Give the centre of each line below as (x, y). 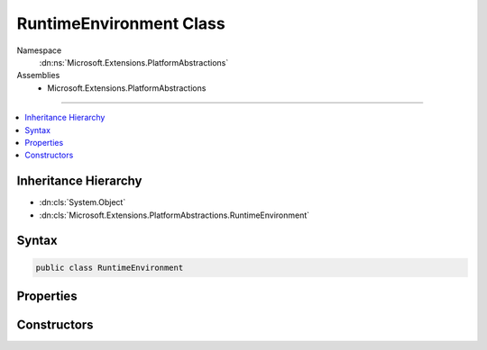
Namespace (39, 50)
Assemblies (38, 76)
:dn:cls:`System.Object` (83, 202)
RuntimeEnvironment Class (121, 23)
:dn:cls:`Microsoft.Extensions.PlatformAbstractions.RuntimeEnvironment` (175, 215)
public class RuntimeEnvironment (110, 267)
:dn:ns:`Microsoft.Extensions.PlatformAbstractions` (134, 62)
